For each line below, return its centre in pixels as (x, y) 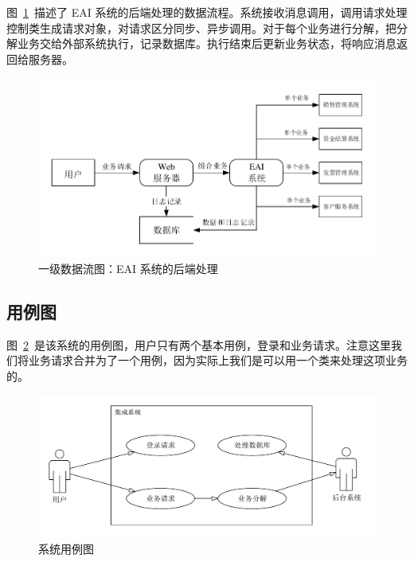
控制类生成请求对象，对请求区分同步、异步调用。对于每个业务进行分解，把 (201, 27)
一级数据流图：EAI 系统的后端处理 (128, 268)
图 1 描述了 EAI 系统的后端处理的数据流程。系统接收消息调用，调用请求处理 (207, 12)
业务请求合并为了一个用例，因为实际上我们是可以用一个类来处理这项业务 (218, 360)
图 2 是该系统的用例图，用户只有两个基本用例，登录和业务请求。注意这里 (199, 344)
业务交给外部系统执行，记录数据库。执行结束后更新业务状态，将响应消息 (207, 43)
